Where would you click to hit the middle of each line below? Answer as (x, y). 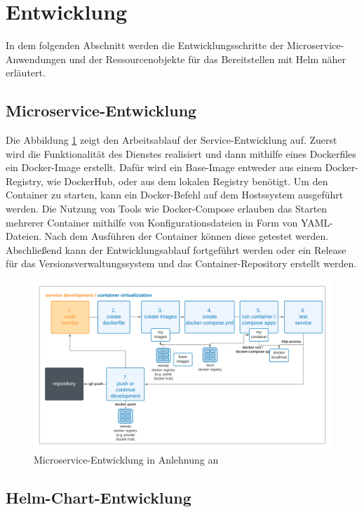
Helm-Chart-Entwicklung (99, 497)
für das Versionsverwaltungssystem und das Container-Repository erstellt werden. (181, 263)
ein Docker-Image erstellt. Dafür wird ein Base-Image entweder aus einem (164, 167)
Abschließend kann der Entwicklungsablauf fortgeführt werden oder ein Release (176, 249)
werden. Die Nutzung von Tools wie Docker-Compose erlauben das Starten (167, 209)
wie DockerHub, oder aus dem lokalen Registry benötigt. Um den (187, 181)
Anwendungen (36, 59)
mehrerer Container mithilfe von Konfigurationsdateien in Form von (152, 222)
